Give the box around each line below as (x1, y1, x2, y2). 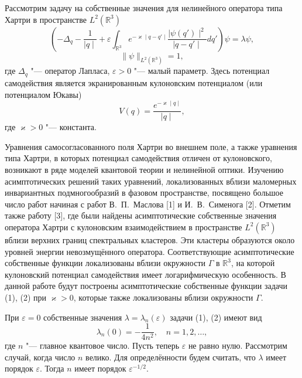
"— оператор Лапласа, (30, 64, 110, 77)
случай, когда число (5, 350, 75, 363)
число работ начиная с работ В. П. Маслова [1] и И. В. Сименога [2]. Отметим (5, 197, 291, 210)
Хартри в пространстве (5, 13, 87, 25)
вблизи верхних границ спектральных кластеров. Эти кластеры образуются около (5, 233, 295, 246)
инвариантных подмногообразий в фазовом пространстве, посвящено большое (5, 186, 283, 199)
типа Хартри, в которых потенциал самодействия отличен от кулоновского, (5, 152, 272, 164)
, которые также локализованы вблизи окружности (73, 291, 253, 303)
